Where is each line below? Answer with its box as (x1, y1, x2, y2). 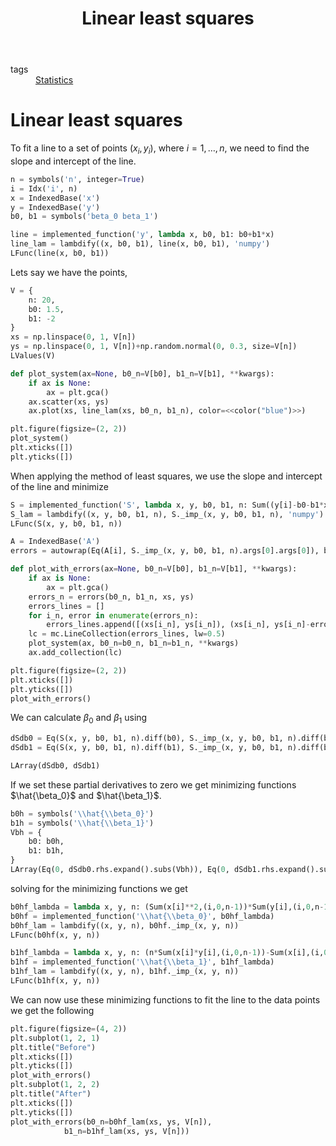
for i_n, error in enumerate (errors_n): (28, 610, 199, 621)
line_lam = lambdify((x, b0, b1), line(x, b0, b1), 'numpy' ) (10, 239, 271, 249)
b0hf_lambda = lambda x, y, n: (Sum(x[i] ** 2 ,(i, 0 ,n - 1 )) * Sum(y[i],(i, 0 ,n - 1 (10, 902, 329, 912)
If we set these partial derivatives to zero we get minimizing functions (10, 778, 297, 791)
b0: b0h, (28, 837, 65, 847)
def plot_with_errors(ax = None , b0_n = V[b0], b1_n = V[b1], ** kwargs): (10, 564, 298, 574)
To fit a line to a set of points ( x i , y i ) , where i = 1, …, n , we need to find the (10, 142, 310, 156)
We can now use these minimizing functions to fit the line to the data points (10, 993, 321, 1006)
